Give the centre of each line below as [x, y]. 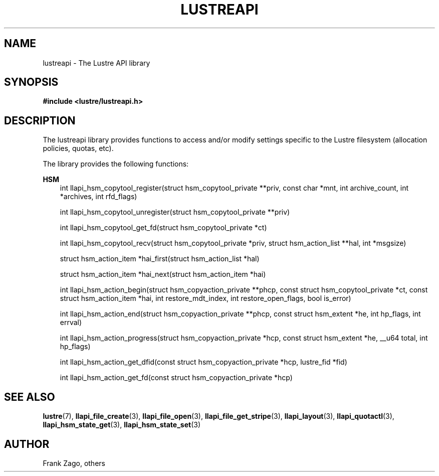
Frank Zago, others [74, 463]
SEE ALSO [30, 397]
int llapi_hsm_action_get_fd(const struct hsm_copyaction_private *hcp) [176, 378]
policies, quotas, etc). [78, 148]
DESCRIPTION [40, 120]
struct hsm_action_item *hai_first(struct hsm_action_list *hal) [160, 259]
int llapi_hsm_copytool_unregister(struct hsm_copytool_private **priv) [175, 212]
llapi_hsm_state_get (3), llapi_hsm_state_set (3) [122, 425]
